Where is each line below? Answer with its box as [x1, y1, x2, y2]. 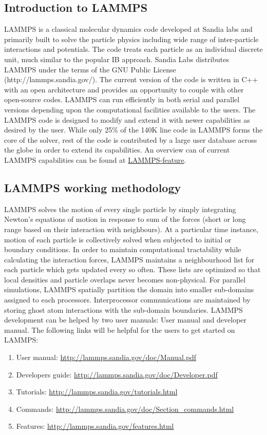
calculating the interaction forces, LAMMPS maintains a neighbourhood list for [4, 254, 255, 264]
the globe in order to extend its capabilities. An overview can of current [4, 144, 230, 155]
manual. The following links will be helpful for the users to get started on [4, 324, 235, 335]
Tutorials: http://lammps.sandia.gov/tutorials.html [16, 386, 178, 397]
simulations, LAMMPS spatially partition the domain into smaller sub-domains [4, 284, 254, 295]
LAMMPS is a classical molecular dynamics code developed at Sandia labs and [4, 24, 253, 34]
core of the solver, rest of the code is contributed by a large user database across [4, 134, 257, 145]
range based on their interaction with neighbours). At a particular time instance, [4, 223, 258, 234]
